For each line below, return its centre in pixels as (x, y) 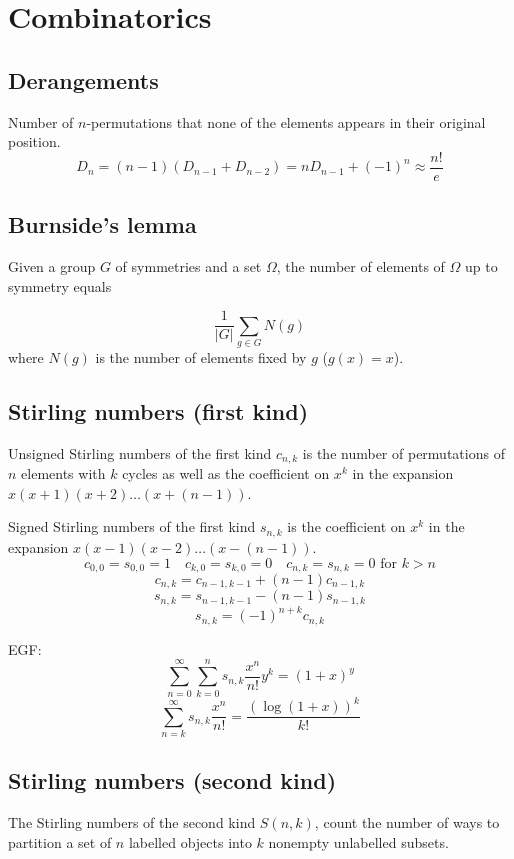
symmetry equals (60, 285)
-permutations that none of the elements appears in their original (286, 121)
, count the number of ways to (407, 822)
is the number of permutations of (403, 452)
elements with (63, 473)
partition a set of (60, 841)
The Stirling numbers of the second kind (132, 822)
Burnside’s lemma (102, 224)
